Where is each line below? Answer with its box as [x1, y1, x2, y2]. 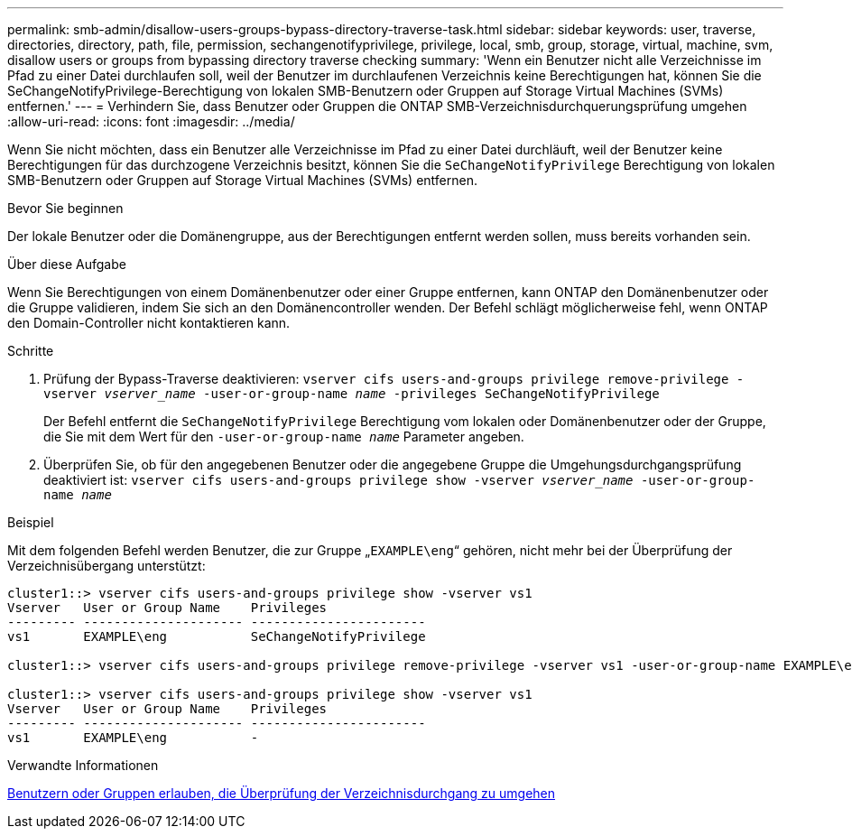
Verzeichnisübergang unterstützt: [7, 558, 206, 573]
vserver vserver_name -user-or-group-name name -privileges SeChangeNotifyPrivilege [43, 386, 660, 401]
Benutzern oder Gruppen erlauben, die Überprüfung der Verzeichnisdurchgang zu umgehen [7, 785, 556, 801]
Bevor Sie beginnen [7, 200, 124, 216]
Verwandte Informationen [7, 757, 159, 773]
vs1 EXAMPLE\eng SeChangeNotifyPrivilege [7, 629, 426, 644]
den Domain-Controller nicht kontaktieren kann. [7, 315, 291, 330]
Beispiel [7, 515, 54, 530]
